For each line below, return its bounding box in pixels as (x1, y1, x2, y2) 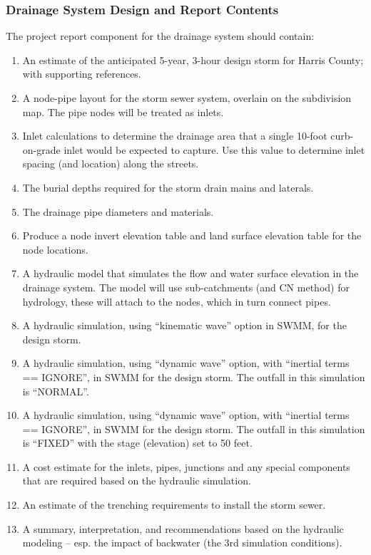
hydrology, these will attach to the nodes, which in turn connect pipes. (22, 294, 331, 308)
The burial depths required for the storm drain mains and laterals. (22, 180, 314, 194)
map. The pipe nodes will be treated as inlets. (22, 104, 224, 119)
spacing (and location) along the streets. (22, 156, 199, 171)
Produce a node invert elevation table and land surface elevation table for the (22, 228, 362, 243)
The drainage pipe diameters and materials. (22, 204, 214, 219)
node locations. (22, 242, 88, 256)
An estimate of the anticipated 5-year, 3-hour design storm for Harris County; (22, 52, 364, 67)
